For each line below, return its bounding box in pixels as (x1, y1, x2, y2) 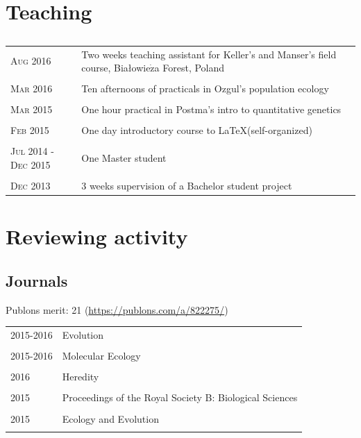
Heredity (62, 369, 99, 384)
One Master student (81, 151, 167, 165)
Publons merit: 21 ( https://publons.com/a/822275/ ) (6, 302, 228, 317)
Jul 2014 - (10, 144, 54, 158)
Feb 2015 (10, 123, 49, 137)
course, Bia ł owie (81, 60, 151, 75)
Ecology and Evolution (62, 411, 159, 426)
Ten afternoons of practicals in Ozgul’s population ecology (81, 81, 329, 96)
